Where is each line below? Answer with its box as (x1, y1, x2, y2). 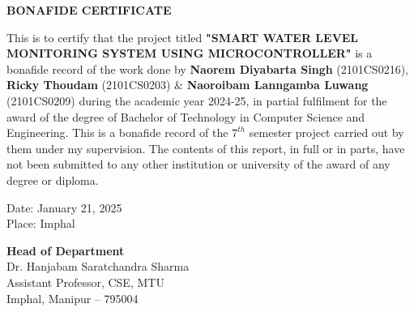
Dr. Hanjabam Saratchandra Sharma (6, 258, 190, 275)
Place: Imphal (6, 215, 75, 232)
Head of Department (6, 241, 125, 259)
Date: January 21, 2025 (6, 199, 122, 216)
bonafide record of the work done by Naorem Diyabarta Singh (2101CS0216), (6, 60, 408, 77)
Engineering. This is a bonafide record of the (6, 124, 228, 141)
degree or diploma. (6, 171, 99, 188)
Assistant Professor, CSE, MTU (6, 273, 164, 290)
